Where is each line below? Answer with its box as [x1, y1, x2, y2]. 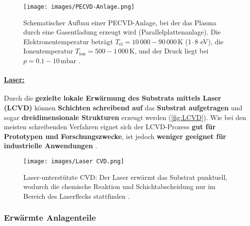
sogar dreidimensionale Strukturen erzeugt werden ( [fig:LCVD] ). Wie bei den [4, 112, 246, 122]
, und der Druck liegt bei [134, 46, 209, 56]
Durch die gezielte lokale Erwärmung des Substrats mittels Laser [4, 93, 221, 103]
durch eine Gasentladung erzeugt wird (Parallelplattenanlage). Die [23, 27, 221, 37]
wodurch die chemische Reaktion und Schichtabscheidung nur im [23, 181, 216, 191]
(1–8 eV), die [185, 36, 224, 46]
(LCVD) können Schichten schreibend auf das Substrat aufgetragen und [4, 103, 243, 113]
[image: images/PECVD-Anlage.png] [23, 3, 135, 10]
